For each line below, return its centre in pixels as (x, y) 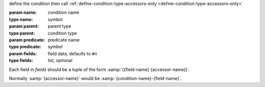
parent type (60, 26)
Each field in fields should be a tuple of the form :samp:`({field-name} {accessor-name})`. (100, 69)
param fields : (23, 53)
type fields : (21, 61)
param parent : (24, 26)
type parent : (22, 33)
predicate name (64, 40)
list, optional (60, 61)
